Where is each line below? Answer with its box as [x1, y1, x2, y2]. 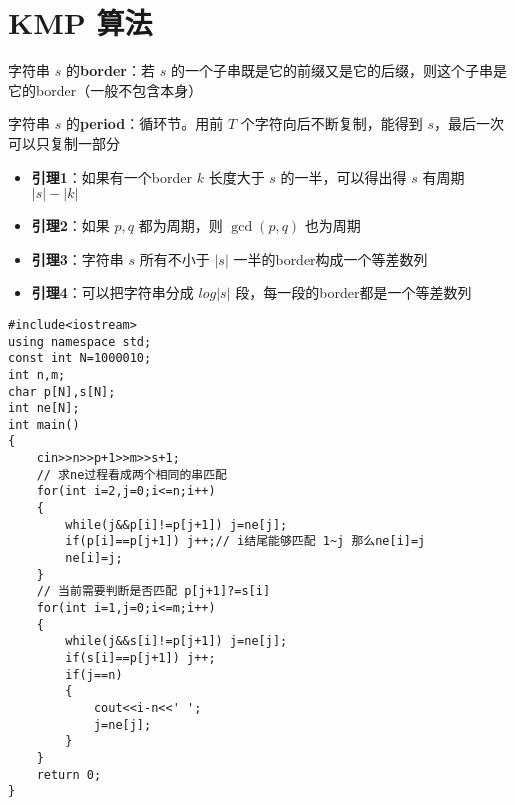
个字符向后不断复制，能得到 [240, 113, 423, 134]
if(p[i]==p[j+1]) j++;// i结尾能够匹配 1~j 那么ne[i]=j [65, 534, 426, 549]
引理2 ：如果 [31, 215, 110, 236]
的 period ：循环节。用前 [65, 113, 224, 134]
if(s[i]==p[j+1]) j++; [65, 651, 216, 665]
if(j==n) [65, 667, 123, 682]
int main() [8, 417, 80, 432]
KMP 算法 [8, 2, 153, 43]
